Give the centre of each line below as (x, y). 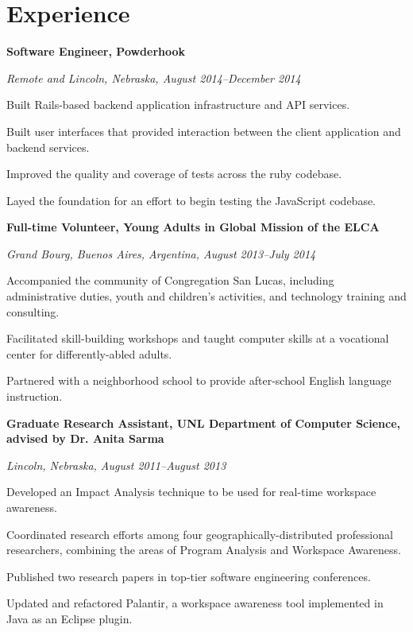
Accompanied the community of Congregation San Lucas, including (170, 280)
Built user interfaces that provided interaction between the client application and (204, 131)
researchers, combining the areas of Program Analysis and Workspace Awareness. (204, 550)
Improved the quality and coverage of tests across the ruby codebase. (174, 174)
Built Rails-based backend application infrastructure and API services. (178, 105)
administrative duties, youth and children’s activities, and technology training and (206, 296)
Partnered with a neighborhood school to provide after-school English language (199, 380)
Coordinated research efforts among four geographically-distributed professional (200, 534)
